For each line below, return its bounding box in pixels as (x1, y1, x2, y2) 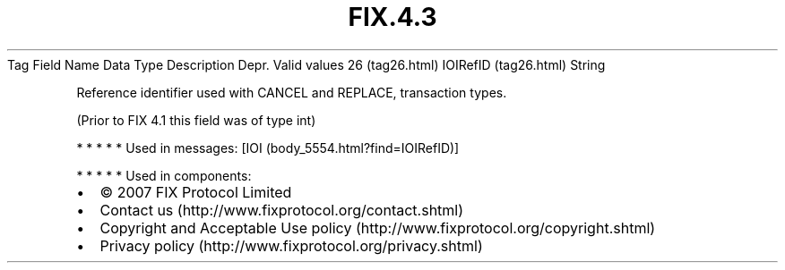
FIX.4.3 (348, 2, 437, 32)
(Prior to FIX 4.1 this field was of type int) (76, 112, 316, 128)
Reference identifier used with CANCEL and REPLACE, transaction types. (76, 84, 507, 100)
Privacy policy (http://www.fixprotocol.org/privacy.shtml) (99, 236, 483, 255)
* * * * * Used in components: (76, 167, 252, 183)
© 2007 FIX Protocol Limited (99, 182, 292, 201)
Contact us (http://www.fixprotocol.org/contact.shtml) (99, 200, 464, 219)
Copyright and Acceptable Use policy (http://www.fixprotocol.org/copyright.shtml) (99, 218, 656, 237)
